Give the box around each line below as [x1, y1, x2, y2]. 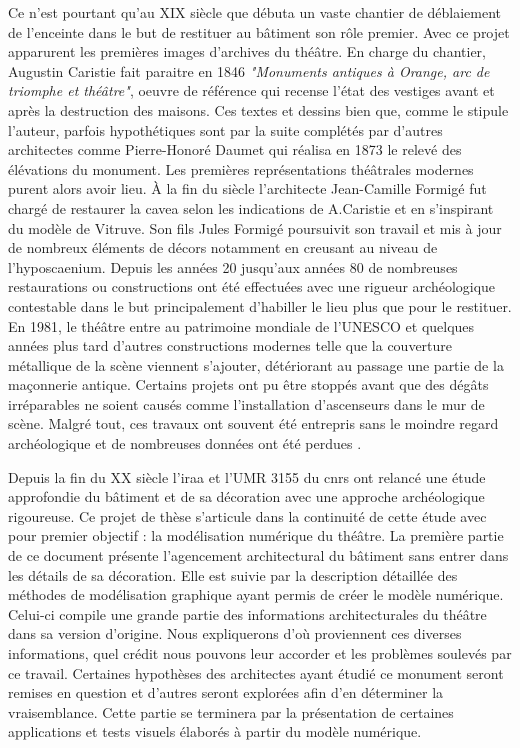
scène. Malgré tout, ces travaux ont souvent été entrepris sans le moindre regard [8, 413, 499, 434]
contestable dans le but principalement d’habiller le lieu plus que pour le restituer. [8, 295, 512, 316]
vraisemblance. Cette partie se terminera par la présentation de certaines [8, 701, 454, 722]
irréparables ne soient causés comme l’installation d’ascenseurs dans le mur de [8, 393, 485, 414]
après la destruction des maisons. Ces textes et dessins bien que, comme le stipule [8, 99, 509, 120]
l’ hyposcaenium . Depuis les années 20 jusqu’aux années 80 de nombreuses [8, 256, 458, 277]
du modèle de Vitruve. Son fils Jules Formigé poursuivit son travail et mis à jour [8, 217, 502, 238]
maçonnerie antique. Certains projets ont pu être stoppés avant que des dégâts [8, 374, 489, 395]
